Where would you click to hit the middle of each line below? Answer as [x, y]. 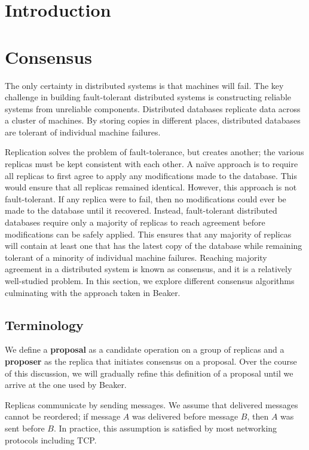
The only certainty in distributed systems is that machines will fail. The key [144, 85]
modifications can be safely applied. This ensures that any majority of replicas [148, 234]
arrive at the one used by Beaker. [66, 385]
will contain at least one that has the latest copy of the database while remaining [154, 246]
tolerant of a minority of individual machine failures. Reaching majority [136, 257]
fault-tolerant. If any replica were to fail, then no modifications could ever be [146, 198]
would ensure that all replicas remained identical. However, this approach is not [151, 187]
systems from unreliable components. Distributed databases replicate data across [153, 108]
